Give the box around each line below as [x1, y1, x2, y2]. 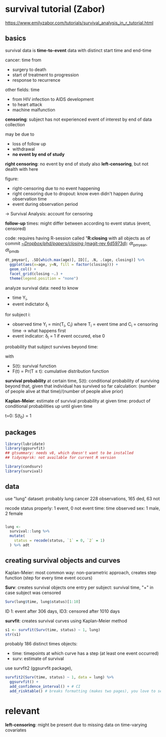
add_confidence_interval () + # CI [9, 684, 81, 689]
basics [5, 34, 26, 43]
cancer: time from [5, 57, 41, 63]
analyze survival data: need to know [5, 285, 79, 291]
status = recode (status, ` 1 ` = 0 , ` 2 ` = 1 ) [14, 538, 105, 543]
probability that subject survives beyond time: [5, 344, 98, 349]
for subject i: [5, 312, 31, 318]
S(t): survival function [12, 363, 57, 369]
